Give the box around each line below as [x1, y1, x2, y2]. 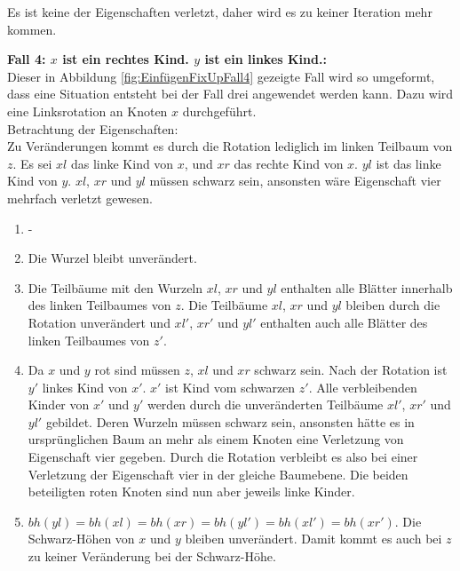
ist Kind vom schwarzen [165, 377, 296, 396]
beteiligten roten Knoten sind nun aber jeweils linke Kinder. [28, 482, 355, 501]
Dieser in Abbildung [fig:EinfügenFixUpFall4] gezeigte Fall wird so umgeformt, [7, 67, 435, 85]
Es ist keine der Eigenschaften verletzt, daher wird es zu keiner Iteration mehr [7, 3, 432, 20]
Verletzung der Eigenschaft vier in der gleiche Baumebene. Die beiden [28, 464, 408, 483]
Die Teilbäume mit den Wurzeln [28, 278, 203, 297]
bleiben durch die [345, 296, 440, 314]
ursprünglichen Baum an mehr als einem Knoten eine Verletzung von [28, 430, 404, 448]
